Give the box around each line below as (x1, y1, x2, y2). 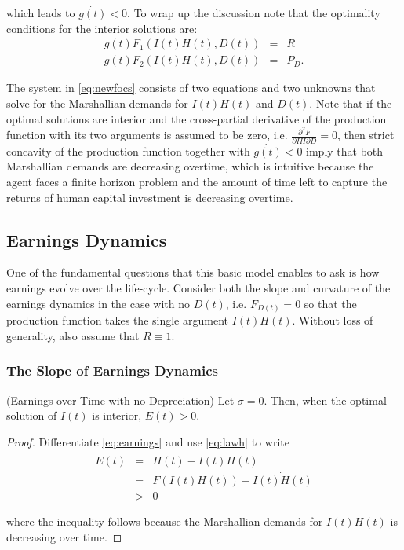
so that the (304, 295, 357, 311)
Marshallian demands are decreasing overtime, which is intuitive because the (6, 158, 374, 174)
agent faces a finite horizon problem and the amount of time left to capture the (6, 174, 388, 190)
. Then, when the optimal (264, 391, 387, 408)
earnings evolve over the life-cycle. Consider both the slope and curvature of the (6, 280, 391, 296)
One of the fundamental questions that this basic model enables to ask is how (6, 264, 380, 280)
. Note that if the (309, 95, 392, 112)
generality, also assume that (6, 327, 140, 343)
